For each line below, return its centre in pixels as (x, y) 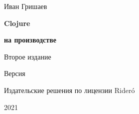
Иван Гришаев (26, 6)
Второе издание (28, 56)
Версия (15, 73)
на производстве (30, 40)
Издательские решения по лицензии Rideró (69, 90)
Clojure (17, 23)
